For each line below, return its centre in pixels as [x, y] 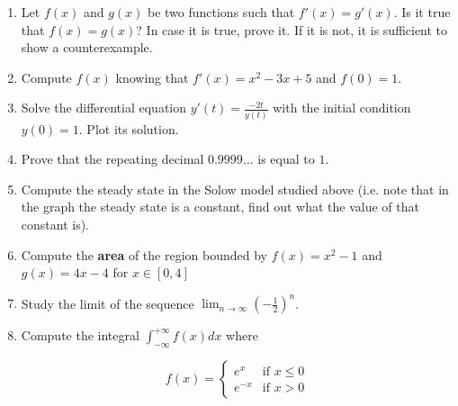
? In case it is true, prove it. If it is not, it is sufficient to [292, 29]
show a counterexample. [87, 47]
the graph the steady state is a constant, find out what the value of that [220, 207]
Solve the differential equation [104, 108]
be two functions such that [221, 12]
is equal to [286, 159]
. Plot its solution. [129, 128]
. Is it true [422, 12]
